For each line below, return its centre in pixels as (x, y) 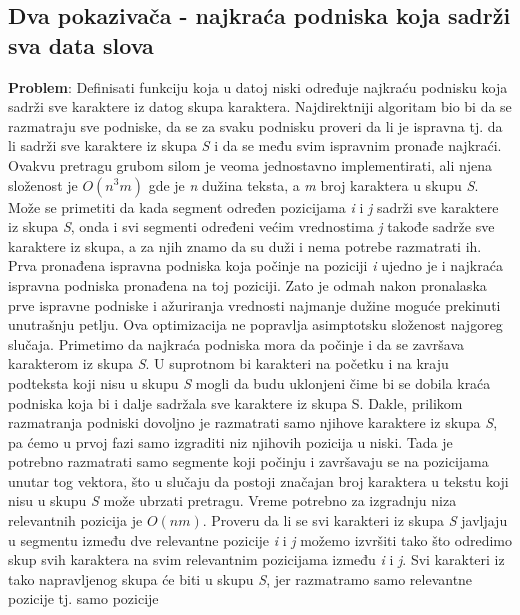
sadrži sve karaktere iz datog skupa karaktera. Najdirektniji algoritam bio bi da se (260, 106)
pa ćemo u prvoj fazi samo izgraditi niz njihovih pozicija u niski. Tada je (230, 441)
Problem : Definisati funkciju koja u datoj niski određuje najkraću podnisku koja (258, 86)
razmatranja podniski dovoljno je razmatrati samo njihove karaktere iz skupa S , (253, 422)
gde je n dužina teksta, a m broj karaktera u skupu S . (313, 184)
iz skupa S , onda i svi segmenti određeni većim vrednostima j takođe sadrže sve (251, 226)
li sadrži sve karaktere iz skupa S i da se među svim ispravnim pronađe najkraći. (255, 145)
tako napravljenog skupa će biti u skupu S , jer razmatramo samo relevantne (240, 578)
